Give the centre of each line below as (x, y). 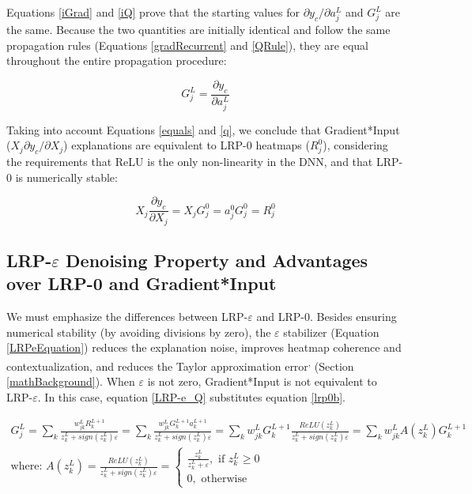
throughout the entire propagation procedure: (117, 60)
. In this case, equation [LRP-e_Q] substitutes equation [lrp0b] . (191, 396)
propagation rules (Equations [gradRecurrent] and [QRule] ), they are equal (188, 45)
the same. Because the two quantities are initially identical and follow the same (198, 30)
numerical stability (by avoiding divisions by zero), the (139, 332)
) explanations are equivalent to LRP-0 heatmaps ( (187, 145)
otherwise (224, 479)
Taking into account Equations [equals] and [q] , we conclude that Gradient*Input (203, 129)
